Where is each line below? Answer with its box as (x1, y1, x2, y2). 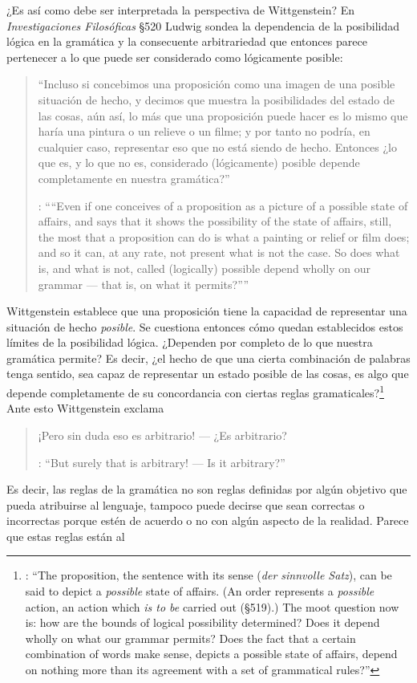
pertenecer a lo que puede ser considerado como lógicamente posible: (6, 48, 343, 65)
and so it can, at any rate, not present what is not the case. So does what (38, 244, 400, 261)
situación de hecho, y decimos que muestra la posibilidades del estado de (38, 91, 395, 108)
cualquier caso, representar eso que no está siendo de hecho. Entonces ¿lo (38, 138, 397, 155)
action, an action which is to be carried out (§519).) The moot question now (25, 598, 399, 615)
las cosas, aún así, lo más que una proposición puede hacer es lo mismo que (38, 107, 408, 124)
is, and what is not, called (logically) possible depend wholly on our (38, 259, 370, 276)
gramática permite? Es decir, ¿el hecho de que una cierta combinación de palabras (6, 349, 411, 366)
